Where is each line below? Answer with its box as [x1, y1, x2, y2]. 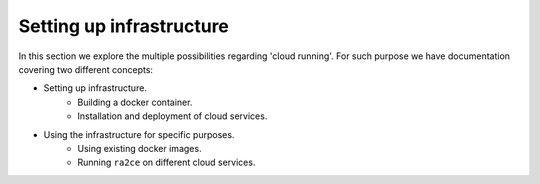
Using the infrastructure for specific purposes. [43, 128, 235, 140]
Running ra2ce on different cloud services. [77, 156, 256, 169]
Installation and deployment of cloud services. [77, 110, 268, 122]
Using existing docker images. [77, 142, 202, 154]
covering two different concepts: [18, 63, 154, 75]
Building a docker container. [77, 96, 193, 108]
